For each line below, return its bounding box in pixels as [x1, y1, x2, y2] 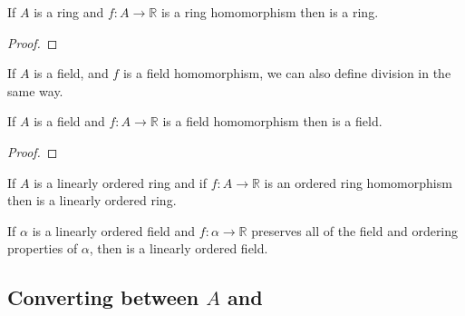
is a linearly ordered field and [32, 221, 196, 240]
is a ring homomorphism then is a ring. [160, 3, 379, 21]
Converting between [7, 283, 199, 311]
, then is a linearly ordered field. [89, 239, 268, 258]
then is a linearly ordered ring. [7, 191, 177, 210]
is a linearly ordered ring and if [34, 173, 207, 192]
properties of [7, 239, 78, 258]
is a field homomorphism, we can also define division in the [122, 64, 451, 83]
